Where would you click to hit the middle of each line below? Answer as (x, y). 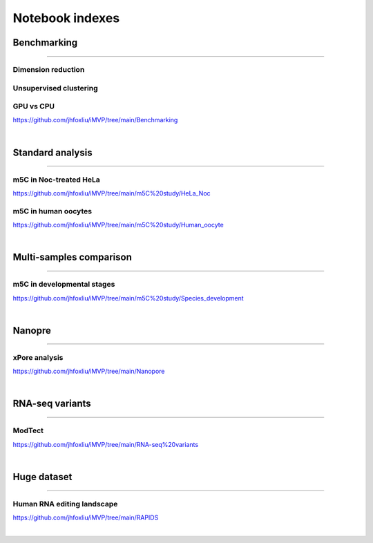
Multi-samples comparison (73, 257)
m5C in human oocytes (52, 211)
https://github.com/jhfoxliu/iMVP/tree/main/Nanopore (89, 371)
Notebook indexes (66, 18)
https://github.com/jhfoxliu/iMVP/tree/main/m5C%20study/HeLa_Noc (112, 193)
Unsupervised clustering (55, 88)
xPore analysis (38, 357)
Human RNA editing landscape (65, 504)
